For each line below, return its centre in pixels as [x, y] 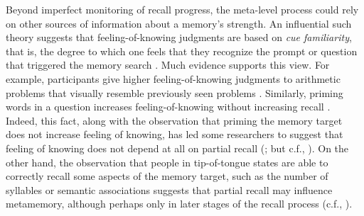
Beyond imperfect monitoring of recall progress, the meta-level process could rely [182, 9]
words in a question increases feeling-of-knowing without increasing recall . [168, 107]
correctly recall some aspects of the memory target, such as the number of [167, 176]
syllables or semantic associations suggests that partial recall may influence [169, 189]
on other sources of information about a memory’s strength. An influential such [179, 23]
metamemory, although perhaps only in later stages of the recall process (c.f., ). [179, 204]
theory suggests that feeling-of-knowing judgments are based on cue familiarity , [179, 37]
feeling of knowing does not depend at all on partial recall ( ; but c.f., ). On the [177, 148]
